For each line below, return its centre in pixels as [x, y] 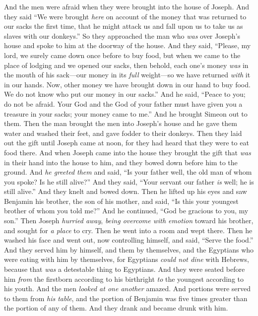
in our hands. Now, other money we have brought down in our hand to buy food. [127, 84]
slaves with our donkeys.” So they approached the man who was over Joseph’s [122, 35]
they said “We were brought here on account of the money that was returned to [125, 16]
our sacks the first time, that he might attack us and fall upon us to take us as [124, 26]
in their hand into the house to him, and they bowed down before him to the [121, 162]
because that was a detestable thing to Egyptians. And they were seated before [125, 269]
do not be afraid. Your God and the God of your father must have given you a [123, 103]
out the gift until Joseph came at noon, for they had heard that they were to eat [127, 143]
